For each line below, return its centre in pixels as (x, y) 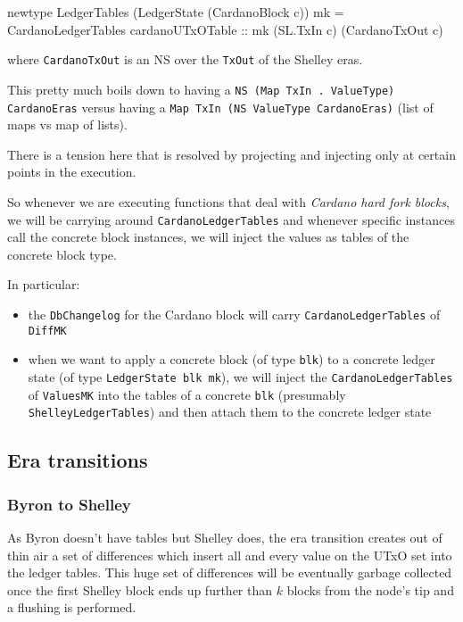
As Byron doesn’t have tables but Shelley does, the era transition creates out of (225, 537)
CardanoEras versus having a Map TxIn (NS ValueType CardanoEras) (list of (220, 107)
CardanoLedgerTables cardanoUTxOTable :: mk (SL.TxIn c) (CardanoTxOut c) (225, 29)
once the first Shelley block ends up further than (140, 589)
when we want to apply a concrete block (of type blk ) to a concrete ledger (231, 359)
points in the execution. (72, 172)
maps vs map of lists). (67, 124)
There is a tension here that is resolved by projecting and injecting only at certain (231, 154)
